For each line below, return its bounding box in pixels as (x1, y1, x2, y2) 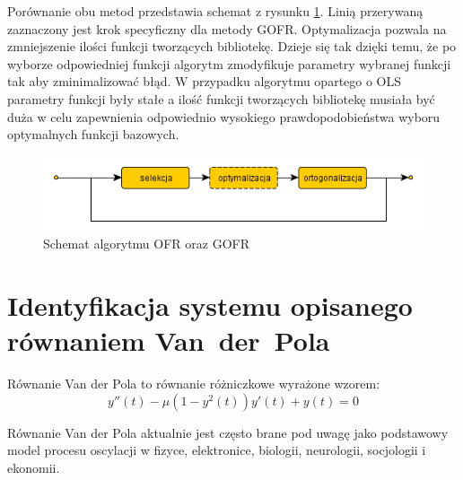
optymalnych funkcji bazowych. (7, 125, 179, 144)
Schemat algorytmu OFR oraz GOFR (43, 234, 250, 253)
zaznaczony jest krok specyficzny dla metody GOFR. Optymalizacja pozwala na (7, 19, 447, 38)
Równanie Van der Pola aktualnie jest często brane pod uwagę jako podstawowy (7, 423, 449, 441)
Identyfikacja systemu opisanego (7, 287, 413, 324)
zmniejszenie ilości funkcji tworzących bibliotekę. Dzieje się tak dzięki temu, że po (7, 37, 457, 56)
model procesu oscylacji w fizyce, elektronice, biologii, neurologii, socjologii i (7, 441, 426, 459)
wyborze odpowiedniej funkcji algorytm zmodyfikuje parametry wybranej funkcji (7, 54, 451, 73)
